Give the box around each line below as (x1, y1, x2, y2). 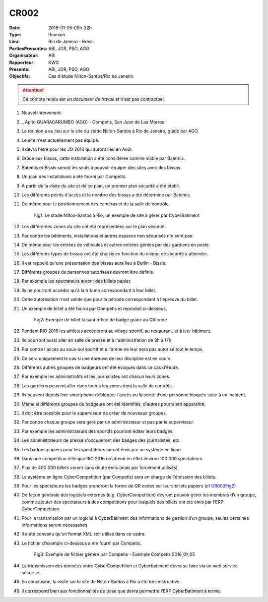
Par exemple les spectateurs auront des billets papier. (21, 278, 132, 284)
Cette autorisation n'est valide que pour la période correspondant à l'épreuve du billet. (21, 297, 199, 302)
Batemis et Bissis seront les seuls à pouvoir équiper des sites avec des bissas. (21, 164, 182, 171)
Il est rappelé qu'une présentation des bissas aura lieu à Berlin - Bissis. (21, 260, 166, 266)
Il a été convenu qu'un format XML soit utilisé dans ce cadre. (21, 531, 146, 537)
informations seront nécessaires (21, 522, 88, 528)
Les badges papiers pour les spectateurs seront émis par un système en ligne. (21, 446, 182, 452)
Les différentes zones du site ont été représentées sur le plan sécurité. (21, 224, 166, 230)
